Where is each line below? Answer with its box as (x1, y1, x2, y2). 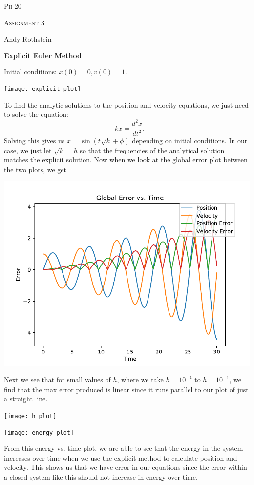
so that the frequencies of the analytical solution (80, 145, 225, 155)
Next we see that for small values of (4, 375, 111, 385)
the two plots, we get (4, 164, 66, 174)
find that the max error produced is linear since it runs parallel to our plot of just (4, 384, 249, 394)
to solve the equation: (4, 109, 68, 119)
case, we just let (4, 145, 52, 155)
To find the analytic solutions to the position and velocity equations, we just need (4, 99, 249, 110)
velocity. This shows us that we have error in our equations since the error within (4, 462, 247, 472)
